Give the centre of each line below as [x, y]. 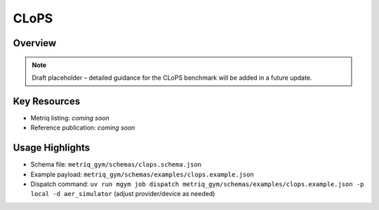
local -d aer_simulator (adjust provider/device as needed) [123, 194]
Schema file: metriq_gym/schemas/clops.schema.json [116, 164]
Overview [35, 43]
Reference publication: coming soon [83, 128]
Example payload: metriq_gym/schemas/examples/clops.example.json [142, 174]
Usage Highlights [52, 148]
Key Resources [47, 101]
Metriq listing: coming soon [70, 118]
